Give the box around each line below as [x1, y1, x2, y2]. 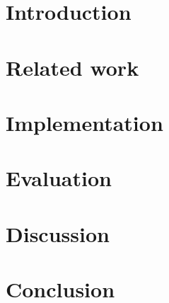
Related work [6, 52, 139, 81]
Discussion [6, 219, 110, 248]
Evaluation [6, 164, 112, 193]
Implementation [6, 108, 163, 137]
